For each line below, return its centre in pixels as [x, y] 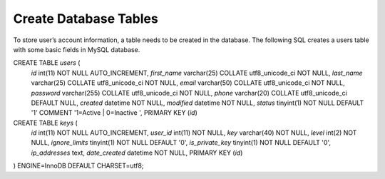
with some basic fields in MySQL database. [77, 49]
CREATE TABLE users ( [47, 63]
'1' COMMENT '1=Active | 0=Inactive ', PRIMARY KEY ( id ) [114, 113]
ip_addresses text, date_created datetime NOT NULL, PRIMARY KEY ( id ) [137, 153]
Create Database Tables [86, 19]
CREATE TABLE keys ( [45, 123]
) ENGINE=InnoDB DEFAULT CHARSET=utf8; [78, 166]
